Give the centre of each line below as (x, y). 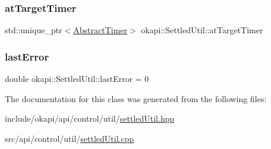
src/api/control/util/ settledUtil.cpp (70, 138)
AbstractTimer (100, 30)
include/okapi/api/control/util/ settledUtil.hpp (90, 118)
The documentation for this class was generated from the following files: (136, 98)
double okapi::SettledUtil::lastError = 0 (77, 79)
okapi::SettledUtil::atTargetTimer (202, 30)
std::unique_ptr (34, 30)
